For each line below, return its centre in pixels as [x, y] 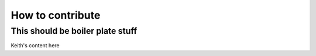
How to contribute [56, 15]
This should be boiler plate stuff [74, 31]
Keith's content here [35, 45]
